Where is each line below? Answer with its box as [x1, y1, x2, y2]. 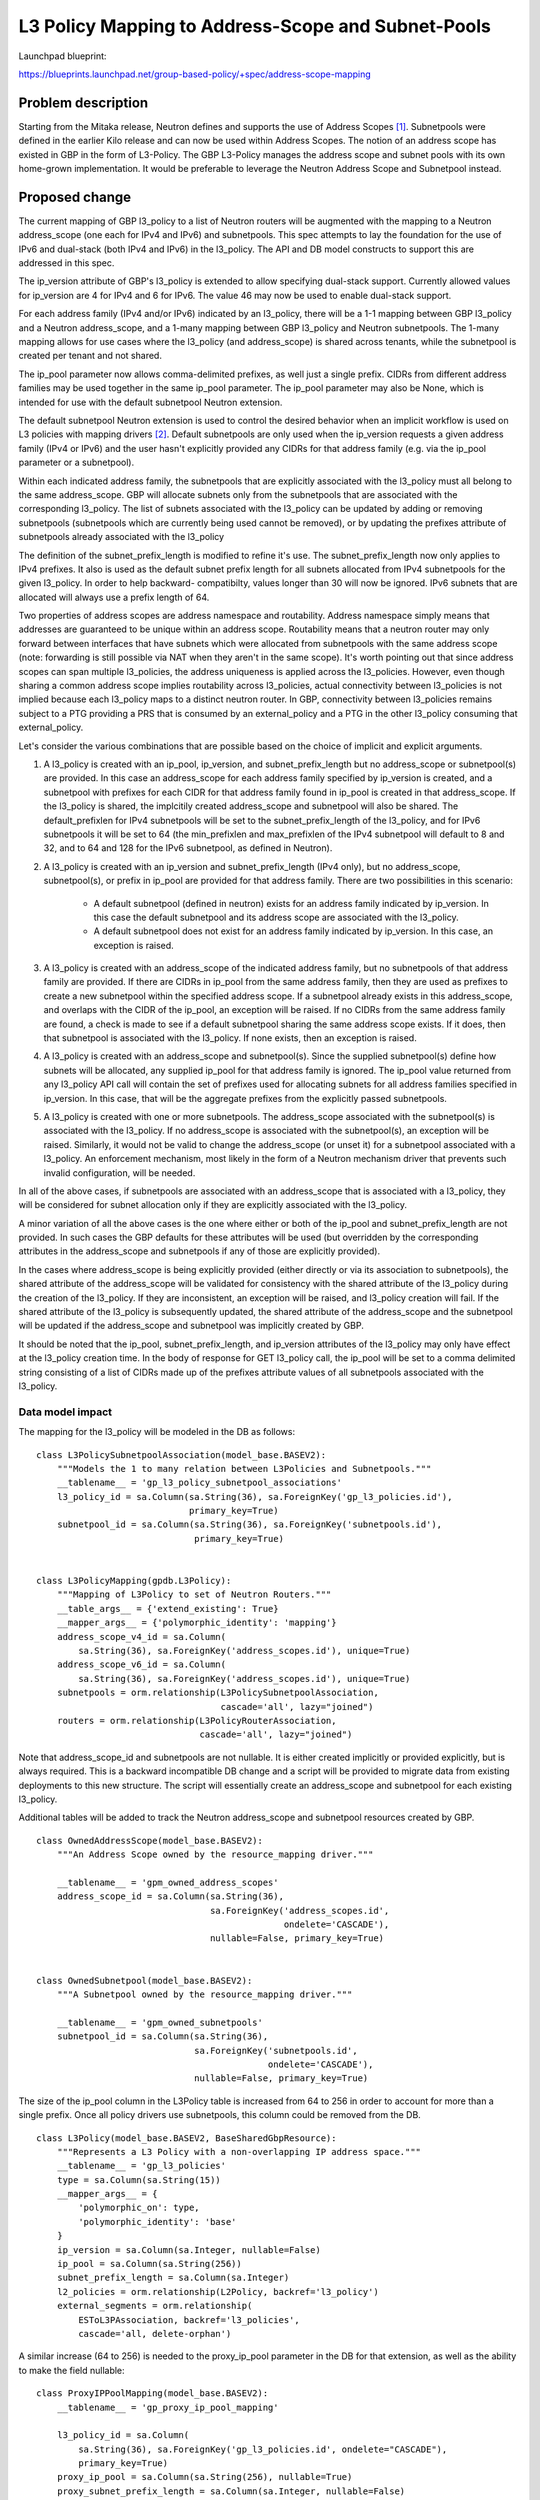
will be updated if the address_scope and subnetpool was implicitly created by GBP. [18, 1320, 364, 1332]
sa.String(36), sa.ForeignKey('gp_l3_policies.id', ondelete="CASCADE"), [78, 2443, 448, 2455]
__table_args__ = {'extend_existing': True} [56, 1603, 279, 1614]
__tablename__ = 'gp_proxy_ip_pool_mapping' [56, 2401, 279, 2413]
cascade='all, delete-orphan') [78, 2328, 232, 2339]
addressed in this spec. [18, 257, 115, 269]
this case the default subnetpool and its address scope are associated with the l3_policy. [93, 911, 459, 923]
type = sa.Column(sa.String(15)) [56, 2174, 222, 2185]
